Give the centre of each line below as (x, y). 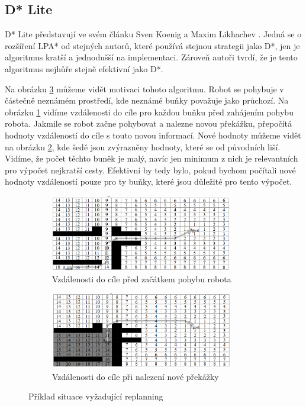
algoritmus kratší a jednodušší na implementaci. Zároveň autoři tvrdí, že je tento (151, 57)
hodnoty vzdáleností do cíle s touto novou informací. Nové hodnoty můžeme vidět (153, 135)
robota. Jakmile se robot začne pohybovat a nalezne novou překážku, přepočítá (148, 123)
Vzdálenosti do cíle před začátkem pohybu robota (142, 278)
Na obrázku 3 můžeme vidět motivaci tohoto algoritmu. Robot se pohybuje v (144, 88)
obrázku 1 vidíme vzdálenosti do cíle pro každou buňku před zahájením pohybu (149, 112)
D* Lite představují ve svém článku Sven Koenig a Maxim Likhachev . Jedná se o (153, 34)
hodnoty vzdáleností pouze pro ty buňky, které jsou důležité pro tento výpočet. (149, 181)
